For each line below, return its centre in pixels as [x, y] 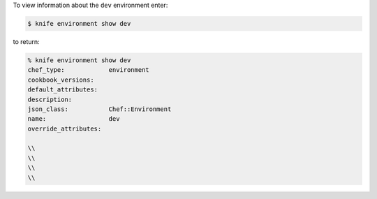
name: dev [74, 119]
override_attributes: [65, 128]
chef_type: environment [88, 70]
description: [50, 99]
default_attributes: [62, 90]
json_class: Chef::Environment [99, 109]
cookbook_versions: [61, 80]
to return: [26, 41]
